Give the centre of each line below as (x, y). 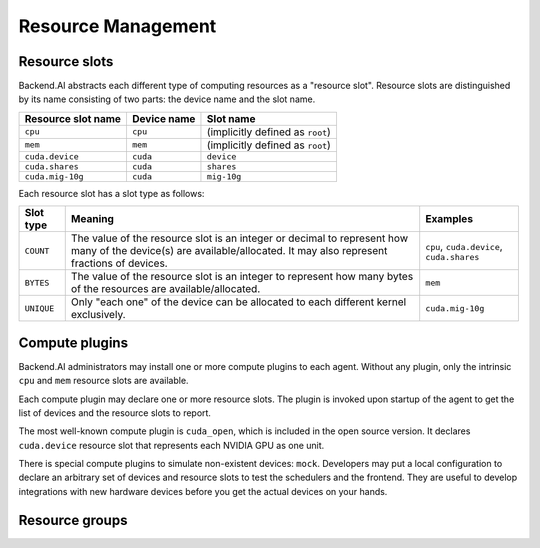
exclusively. (98, 315)
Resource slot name (73, 118)
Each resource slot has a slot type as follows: (111, 193)
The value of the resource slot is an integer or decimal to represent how (239, 238)
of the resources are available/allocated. (165, 289)
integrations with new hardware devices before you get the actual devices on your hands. (203, 491)
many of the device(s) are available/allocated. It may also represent (229, 251)
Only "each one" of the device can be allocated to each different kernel (238, 302)
